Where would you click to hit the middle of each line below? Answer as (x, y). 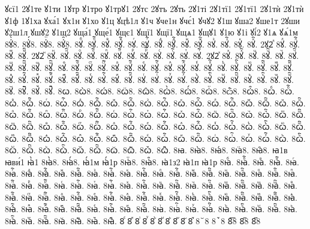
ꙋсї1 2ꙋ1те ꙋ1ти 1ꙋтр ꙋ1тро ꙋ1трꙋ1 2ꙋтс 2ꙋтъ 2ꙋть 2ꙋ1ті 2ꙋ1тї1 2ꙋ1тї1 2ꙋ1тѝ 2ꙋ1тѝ (154, 8)
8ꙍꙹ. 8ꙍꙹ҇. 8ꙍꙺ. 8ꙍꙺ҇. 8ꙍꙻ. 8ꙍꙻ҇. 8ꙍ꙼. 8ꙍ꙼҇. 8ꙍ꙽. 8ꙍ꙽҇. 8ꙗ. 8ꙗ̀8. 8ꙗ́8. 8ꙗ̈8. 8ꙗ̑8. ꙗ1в (146, 150)
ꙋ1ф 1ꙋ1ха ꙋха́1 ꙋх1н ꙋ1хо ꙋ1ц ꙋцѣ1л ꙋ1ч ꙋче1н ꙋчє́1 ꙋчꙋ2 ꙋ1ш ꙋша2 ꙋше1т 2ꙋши (153, 20)
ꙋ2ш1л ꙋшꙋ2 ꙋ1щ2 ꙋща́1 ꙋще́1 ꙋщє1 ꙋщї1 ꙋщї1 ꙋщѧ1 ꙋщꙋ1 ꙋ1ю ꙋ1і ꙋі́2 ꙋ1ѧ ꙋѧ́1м (151, 32)
